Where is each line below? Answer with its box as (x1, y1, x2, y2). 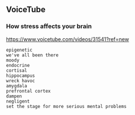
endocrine (6, 62, 30, 68)
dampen (6, 93, 22, 99)
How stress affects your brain (6, 22, 92, 31)
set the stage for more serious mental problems (6, 103, 127, 109)
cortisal (6, 67, 27, 73)
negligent (6, 98, 30, 104)
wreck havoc (6, 77, 35, 84)
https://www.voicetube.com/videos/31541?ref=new (6, 35, 130, 43)
